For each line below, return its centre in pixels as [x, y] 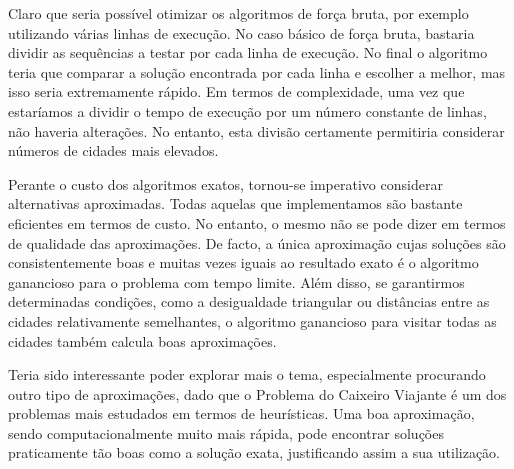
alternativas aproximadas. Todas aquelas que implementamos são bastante [235, 203]
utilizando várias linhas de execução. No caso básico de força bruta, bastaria [241, 32]
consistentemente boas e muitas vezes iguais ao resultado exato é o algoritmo [243, 262]
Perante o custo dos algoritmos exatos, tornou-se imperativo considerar [225, 183]
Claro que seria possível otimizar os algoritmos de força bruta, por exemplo [238, 13]
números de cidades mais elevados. [113, 150]
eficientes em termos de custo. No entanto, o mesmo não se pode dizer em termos [257, 222]
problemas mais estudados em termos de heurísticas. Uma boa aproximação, [241, 413]
